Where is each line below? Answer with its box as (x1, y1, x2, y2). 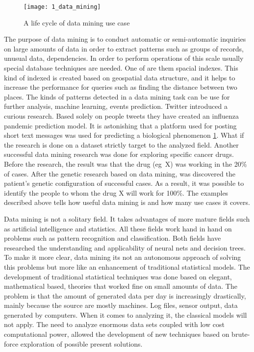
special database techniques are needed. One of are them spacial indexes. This (4, 63, 238, 73)
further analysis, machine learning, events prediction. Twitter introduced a (4, 101, 228, 111)
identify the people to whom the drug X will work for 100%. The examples (4, 187, 229, 198)
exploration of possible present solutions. (20, 338, 143, 349)
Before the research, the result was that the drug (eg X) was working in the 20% (4, 158, 247, 169)
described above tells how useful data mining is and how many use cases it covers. (4, 197, 250, 207)
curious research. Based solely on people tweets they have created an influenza (4, 111, 239, 121)
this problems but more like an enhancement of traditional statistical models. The (4, 261, 250, 272)
